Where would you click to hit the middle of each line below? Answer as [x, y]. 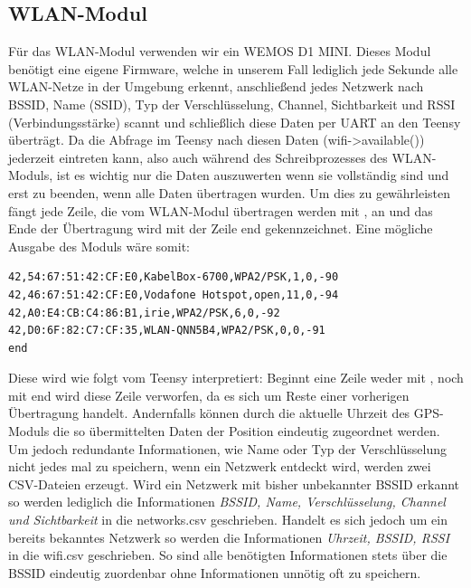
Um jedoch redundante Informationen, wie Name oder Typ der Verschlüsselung [227, 448]
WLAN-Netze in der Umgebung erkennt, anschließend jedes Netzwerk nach [216, 86]
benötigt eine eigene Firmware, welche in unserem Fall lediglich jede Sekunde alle [233, 68]
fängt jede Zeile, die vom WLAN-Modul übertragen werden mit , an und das [221, 210]
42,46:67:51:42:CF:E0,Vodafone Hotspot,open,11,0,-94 [174, 294]
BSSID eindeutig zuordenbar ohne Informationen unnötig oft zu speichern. [215, 572]
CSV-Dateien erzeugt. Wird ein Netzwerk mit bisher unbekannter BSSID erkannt [234, 484]
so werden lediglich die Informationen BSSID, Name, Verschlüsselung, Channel [227, 502]
